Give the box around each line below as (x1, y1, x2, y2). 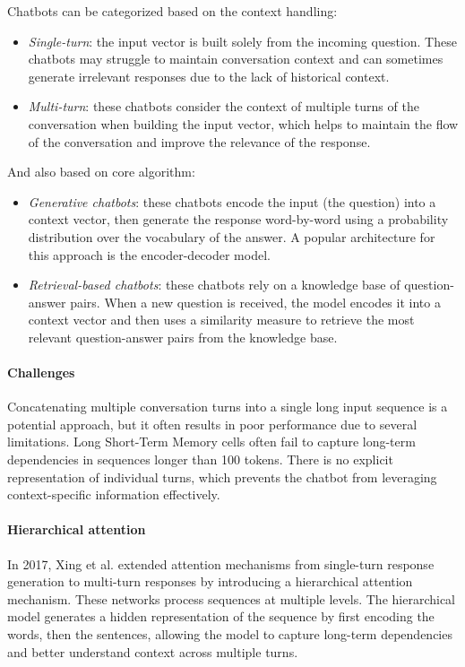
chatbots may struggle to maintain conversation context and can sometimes (28, 49, 443, 68)
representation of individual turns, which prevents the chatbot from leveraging (7, 467, 437, 486)
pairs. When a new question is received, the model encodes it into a (70, 292, 441, 311)
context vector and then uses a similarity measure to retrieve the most (28, 310, 415, 329)
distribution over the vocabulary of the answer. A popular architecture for (28, 227, 435, 246)
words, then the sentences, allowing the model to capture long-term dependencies (7, 625, 452, 644)
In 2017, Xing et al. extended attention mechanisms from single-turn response (7, 554, 435, 573)
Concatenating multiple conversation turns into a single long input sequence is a (7, 397, 448, 416)
